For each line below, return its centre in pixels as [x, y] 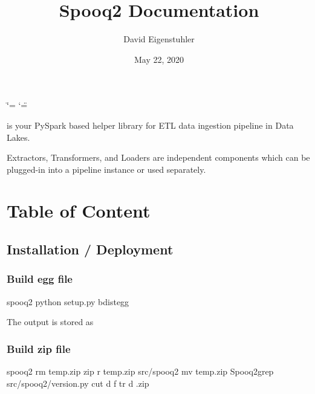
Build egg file [40, 279]
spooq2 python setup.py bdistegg [68, 301]
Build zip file [39, 348]
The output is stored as [50, 322]
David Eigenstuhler [159, 39]
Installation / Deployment [90, 249]
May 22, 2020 [159, 59]
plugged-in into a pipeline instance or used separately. [106, 169]
